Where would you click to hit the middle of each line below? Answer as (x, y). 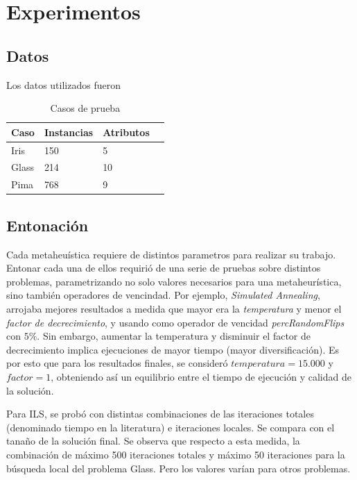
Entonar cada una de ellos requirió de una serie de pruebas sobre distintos (164, 268)
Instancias (69, 132)
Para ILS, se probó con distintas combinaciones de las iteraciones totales (160, 414)
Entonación (47, 225)
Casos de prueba (85, 108)
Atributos (126, 132)
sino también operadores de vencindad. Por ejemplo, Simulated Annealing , (163, 295)
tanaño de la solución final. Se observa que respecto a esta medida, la (153, 441)
